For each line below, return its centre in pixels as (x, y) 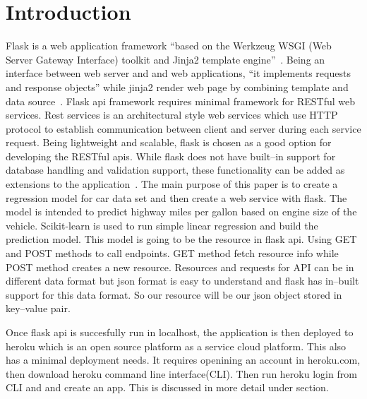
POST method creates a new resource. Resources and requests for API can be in (180, 267)
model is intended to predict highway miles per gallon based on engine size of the (181, 212)
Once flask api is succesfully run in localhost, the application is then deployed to (180, 332)
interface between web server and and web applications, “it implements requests (178, 73)
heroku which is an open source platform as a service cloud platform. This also (176, 346)
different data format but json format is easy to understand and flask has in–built (182, 281)
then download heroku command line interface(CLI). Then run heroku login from (181, 373)
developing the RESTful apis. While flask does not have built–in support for (171, 156)
